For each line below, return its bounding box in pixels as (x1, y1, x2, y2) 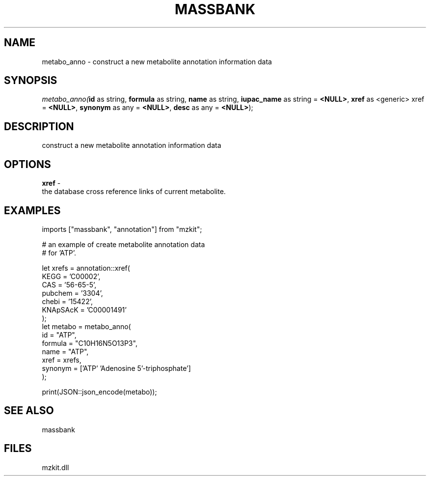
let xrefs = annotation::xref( (42, 263, 130, 272)
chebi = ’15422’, (42, 297, 93, 306)
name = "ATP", (42, 347, 89, 356)
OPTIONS (4, 158, 51, 170)
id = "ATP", (42, 330, 77, 339)
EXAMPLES (4, 204, 61, 217)
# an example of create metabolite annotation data (42, 240, 205, 249)
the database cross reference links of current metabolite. (42, 187, 226, 196)
